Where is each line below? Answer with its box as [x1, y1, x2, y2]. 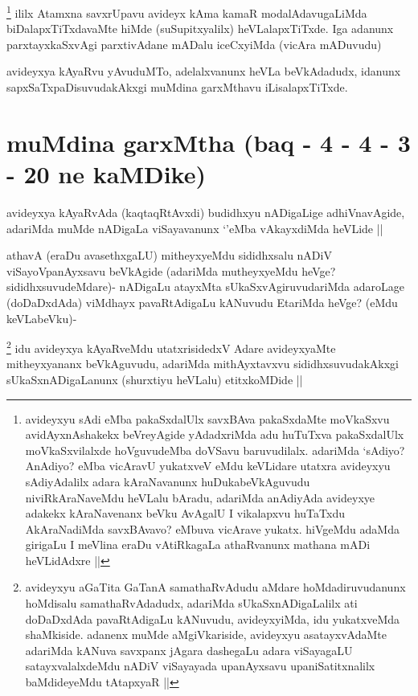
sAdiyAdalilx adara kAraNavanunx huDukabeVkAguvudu [25, 473, 310, 489]
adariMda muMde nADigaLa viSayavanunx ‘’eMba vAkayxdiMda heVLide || [6, 219, 383, 236]
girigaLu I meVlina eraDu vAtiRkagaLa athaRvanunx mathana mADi [25, 536, 371, 553]
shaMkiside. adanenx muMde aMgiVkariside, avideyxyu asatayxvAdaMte [25, 626, 387, 643]
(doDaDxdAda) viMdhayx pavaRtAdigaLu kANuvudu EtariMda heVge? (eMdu [6, 293, 398, 310]
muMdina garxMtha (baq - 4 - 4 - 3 [6, 125, 411, 158]
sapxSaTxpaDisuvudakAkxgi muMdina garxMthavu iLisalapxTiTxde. [6, 79, 348, 96]
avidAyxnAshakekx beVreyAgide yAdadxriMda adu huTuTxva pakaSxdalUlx [25, 426, 404, 443]
